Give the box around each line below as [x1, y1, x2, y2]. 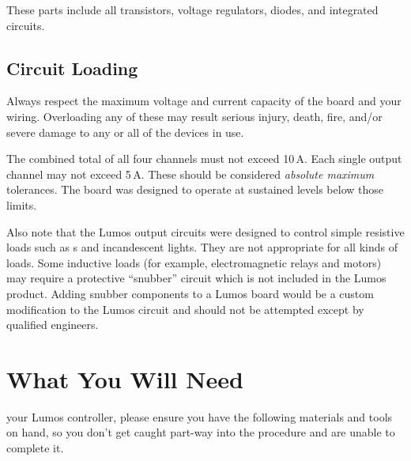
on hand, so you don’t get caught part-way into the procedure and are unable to [6, 424, 395, 440]
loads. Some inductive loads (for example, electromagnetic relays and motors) [6, 254, 382, 270]
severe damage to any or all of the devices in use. [6, 123, 244, 140]
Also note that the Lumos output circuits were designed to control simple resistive [6, 223, 405, 240]
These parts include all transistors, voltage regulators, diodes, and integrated [6, 2, 379, 17]
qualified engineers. [6, 316, 99, 333]
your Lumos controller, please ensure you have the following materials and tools [6, 408, 393, 425]
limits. [6, 196, 37, 213]
